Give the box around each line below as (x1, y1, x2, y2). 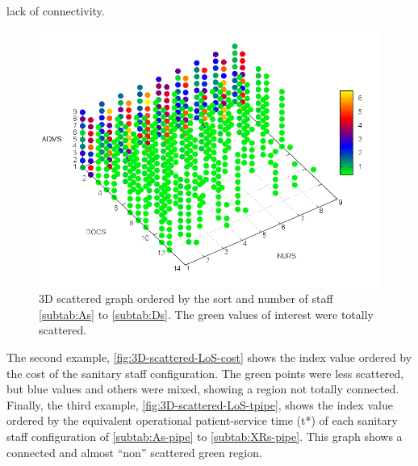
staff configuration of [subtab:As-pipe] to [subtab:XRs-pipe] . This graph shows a (6, 427, 403, 444)
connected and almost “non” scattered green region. (6, 443, 262, 460)
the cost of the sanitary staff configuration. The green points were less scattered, (6, 364, 404, 381)
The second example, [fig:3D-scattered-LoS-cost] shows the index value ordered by (6, 348, 412, 365)
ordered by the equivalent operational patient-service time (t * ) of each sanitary (6, 412, 398, 429)
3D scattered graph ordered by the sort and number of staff (39, 290, 333, 307)
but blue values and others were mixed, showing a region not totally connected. (6, 380, 399, 397)
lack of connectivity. (6, 2, 105, 19)
